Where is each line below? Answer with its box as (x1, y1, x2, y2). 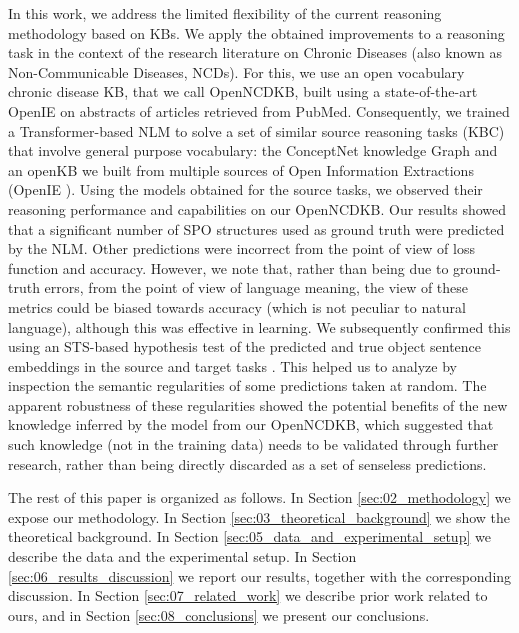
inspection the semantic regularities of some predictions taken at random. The (8, 375, 487, 396)
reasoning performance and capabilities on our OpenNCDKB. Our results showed (8, 198, 507, 219)
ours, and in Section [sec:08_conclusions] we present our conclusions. (8, 604, 430, 625)
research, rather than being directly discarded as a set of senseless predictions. (8, 453, 487, 474)
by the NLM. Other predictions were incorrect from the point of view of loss (8, 238, 475, 259)
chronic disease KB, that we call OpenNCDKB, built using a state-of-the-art (8, 81, 478, 102)
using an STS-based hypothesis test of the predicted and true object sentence (8, 336, 482, 357)
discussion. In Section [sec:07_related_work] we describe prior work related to (8, 585, 488, 606)
